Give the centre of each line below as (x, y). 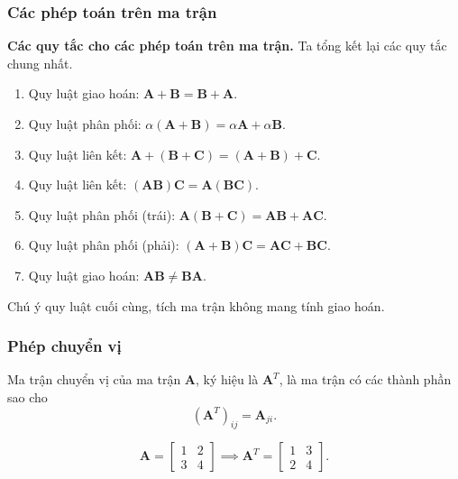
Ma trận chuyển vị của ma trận (94, 379)
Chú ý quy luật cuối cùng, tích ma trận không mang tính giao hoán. (196, 305)
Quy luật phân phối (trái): (102, 214)
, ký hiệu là (227, 379)
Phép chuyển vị (64, 346)
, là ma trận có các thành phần (365, 379)
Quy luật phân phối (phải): (104, 245)
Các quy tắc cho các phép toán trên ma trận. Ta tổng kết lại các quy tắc (227, 46)
